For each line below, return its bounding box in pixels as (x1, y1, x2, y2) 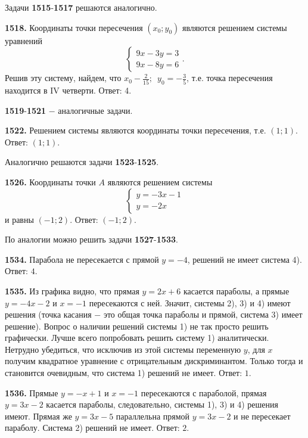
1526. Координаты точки (5, 175, 96, 188)
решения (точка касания (5, 308, 92, 321)
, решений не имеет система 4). (187, 253, 302, 265)
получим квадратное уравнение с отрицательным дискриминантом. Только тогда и (5, 355, 303, 367)
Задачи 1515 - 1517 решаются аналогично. (5, 1, 157, 13)
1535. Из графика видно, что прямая (5, 284, 139, 297)
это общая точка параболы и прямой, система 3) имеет (103, 308, 303, 321)
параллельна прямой (116, 409, 190, 422)
